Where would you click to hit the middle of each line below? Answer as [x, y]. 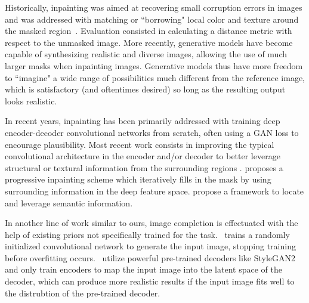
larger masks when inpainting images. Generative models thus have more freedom [154, 65]
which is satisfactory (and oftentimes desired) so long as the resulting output [145, 89]
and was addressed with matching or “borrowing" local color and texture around [152, 19]
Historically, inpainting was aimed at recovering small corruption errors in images [154, 7]
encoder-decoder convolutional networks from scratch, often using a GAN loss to [152, 132]
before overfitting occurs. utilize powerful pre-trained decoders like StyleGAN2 [150, 257]
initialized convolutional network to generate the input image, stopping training [150, 246]
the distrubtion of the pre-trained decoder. [83, 293]
